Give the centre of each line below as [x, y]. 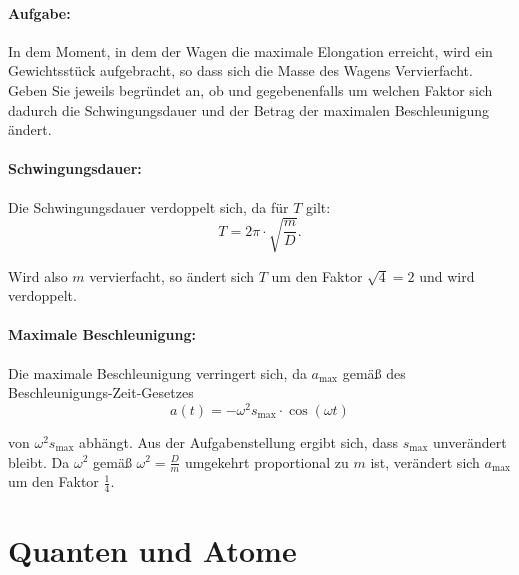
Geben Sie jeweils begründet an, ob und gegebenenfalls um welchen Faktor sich [250, 89]
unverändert [470, 441]
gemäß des [374, 372]
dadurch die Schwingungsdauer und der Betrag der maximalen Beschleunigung [249, 109]
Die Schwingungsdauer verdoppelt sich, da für [148, 206]
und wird [447, 275]
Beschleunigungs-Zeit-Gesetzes [101, 392]
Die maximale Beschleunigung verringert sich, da [157, 372]
